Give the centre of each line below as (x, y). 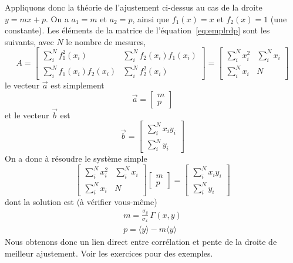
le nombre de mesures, (106, 41)
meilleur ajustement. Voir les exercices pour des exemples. (109, 253)
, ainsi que (151, 18)
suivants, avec (29, 41)
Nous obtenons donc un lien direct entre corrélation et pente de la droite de (141, 241)
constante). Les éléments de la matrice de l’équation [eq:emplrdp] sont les (137, 30)
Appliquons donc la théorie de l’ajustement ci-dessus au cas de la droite (134, 7)
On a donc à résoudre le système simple (76, 158)
